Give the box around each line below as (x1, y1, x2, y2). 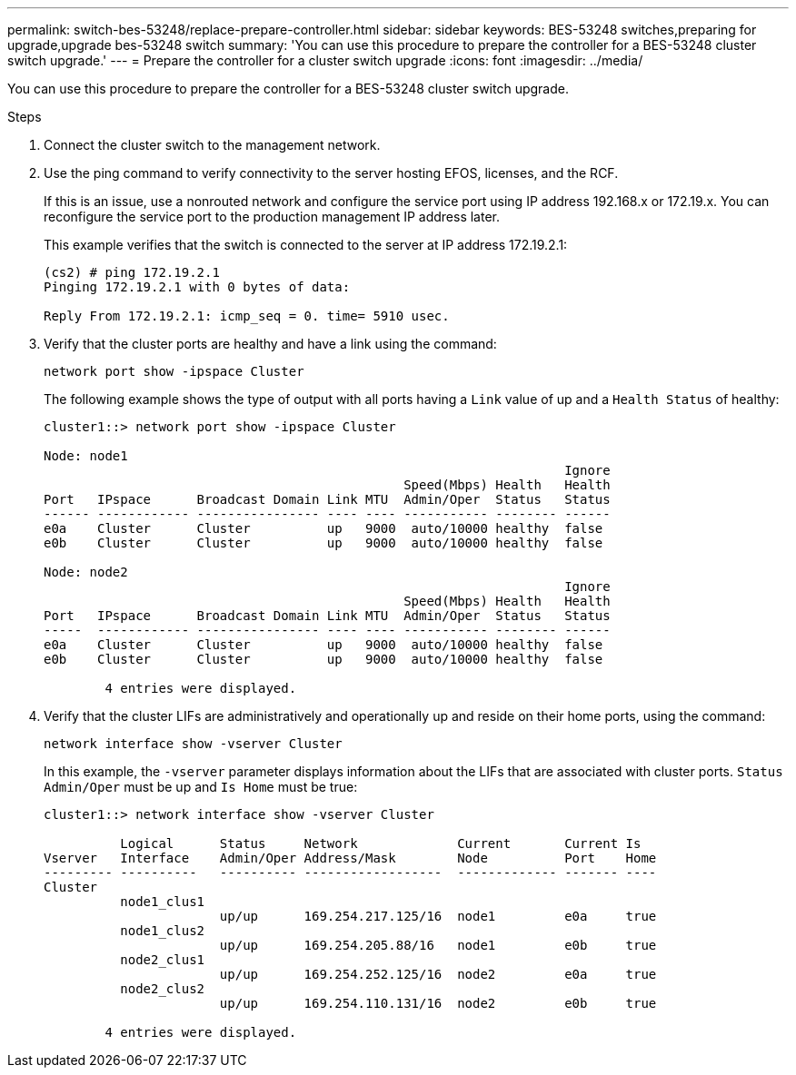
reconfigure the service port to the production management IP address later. (44, 209, 500, 224)
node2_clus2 (120, 981, 205, 996)
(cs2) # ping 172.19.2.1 (44, 265, 220, 280)
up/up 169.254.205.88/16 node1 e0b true (219, 938, 657, 952)
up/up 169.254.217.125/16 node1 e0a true (219, 909, 657, 923)
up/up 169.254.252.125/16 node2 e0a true (219, 967, 657, 981)
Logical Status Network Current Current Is (120, 836, 642, 851)
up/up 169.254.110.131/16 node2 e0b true (219, 996, 657, 1011)
